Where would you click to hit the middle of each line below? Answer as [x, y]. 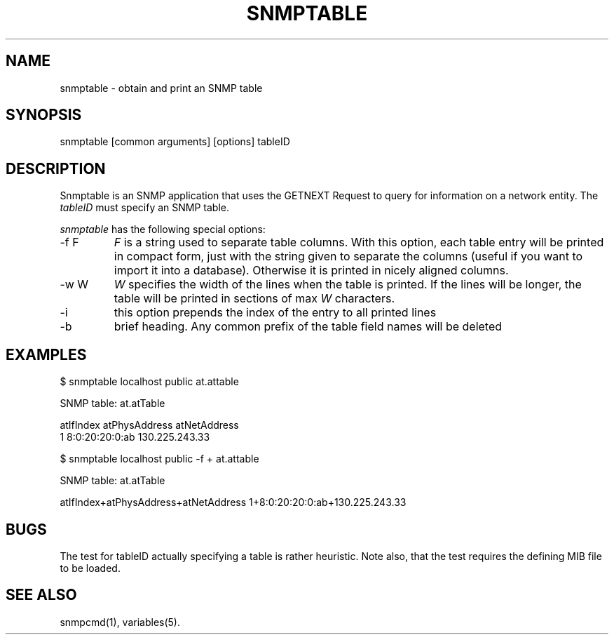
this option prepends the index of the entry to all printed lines [275, 313]
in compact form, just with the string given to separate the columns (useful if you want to [348, 256]
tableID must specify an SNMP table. [145, 208]
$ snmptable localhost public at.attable [149, 382]
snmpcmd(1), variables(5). [120, 622]
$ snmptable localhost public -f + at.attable [159, 459]
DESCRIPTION [56, 168]
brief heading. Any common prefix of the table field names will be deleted [308, 327]
